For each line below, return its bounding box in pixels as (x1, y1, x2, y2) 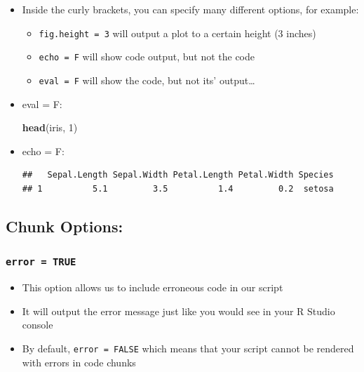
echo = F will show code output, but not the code (39, 49, 255, 64)
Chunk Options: (6, 215, 123, 237)
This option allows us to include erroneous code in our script (22, 280, 283, 295)
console (22, 317, 53, 332)
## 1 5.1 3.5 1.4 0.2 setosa (22, 183, 334, 194)
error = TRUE (6, 256, 76, 268)
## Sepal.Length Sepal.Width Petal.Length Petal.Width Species (22, 170, 334, 180)
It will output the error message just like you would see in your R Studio (22, 303, 335, 318)
